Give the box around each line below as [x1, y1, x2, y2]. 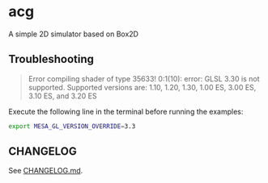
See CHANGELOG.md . [8, 166, 83, 176]
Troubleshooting [8, 52, 95, 66]
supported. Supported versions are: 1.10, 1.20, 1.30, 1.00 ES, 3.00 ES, [28, 82, 257, 92]
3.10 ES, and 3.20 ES [28, 91, 97, 101]
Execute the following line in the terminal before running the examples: [8, 106, 244, 116]
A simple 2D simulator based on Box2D [8, 29, 139, 39]
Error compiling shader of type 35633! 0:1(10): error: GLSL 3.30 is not [28, 73, 260, 83]
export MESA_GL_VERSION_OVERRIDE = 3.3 [8, 122, 136, 131]
